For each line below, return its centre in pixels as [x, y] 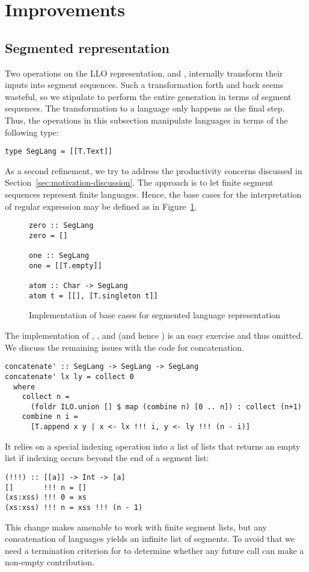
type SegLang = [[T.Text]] [59, 152]
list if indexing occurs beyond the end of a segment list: [107, 458]
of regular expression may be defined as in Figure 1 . [101, 206]
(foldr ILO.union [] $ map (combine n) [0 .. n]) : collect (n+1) [166, 407]
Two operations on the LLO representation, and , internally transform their [144, 73]
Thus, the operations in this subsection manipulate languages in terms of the [146, 120]
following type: [32, 132]
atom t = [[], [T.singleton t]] [93, 296]
